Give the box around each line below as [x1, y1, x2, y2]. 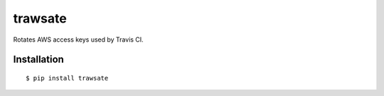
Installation [13, 54, 64, 66]
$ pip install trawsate [26, 74, 109, 82]
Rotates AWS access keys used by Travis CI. [13, 35, 144, 44]
